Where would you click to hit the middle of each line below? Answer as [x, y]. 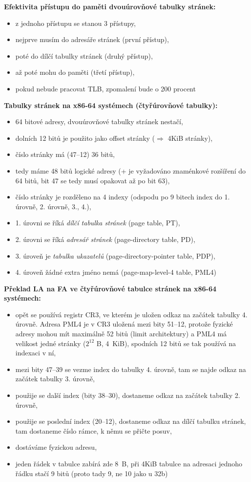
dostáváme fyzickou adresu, [56, 447]
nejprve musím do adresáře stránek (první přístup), [92, 39]
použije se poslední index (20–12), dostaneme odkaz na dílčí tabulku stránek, [131, 421]
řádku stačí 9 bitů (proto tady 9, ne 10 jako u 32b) [92, 473]
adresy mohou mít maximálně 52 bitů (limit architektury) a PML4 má [121, 334]
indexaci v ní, [36, 353]
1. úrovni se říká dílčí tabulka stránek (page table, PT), [98, 223]
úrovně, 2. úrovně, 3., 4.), [53, 206]
